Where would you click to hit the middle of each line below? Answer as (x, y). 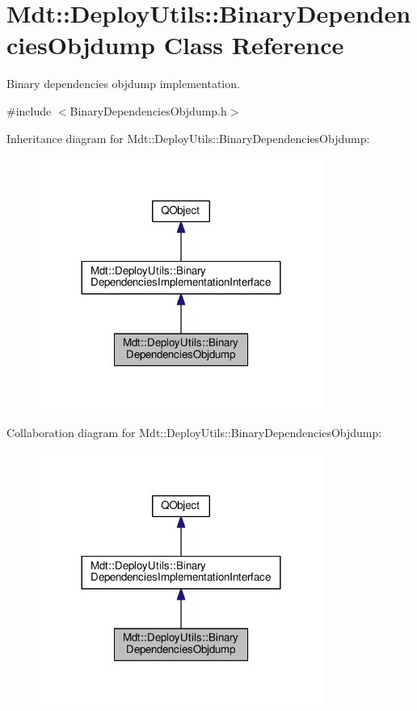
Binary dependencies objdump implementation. (123, 84)
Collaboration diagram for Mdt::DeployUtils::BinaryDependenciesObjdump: (194, 432)
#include (29, 110)
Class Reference (254, 45)
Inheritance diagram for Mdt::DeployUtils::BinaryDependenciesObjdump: (188, 138)
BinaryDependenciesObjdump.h (148, 110)
